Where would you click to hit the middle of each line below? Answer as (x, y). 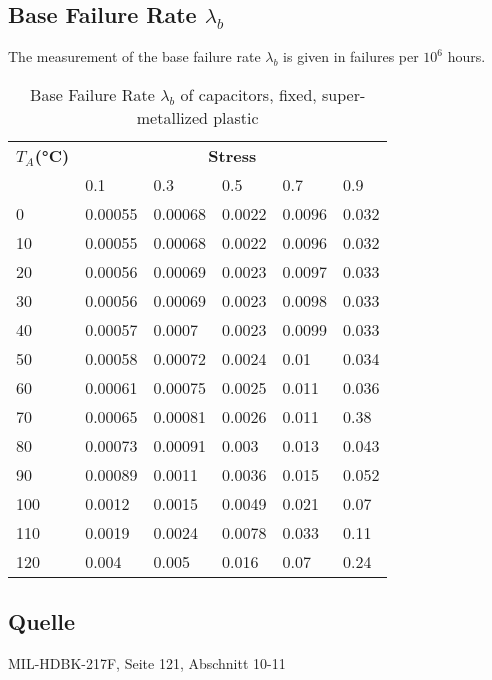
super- (344, 94)
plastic (236, 117)
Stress (232, 155)
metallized (172, 117)
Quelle (42, 621)
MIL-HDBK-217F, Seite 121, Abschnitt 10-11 (147, 663)
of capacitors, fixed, (248, 94)
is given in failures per (351, 56)
